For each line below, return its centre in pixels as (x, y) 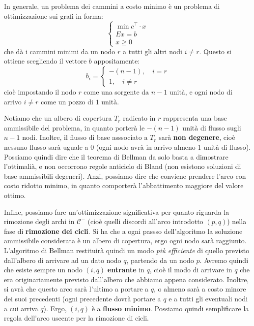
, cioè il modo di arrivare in (191, 270)
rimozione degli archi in (39, 221)
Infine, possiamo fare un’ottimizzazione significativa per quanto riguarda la (117, 212)
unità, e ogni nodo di (201, 92)
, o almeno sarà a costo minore (200, 289)
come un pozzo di (67, 101)
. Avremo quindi (224, 260)
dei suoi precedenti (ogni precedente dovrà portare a (83, 298)
